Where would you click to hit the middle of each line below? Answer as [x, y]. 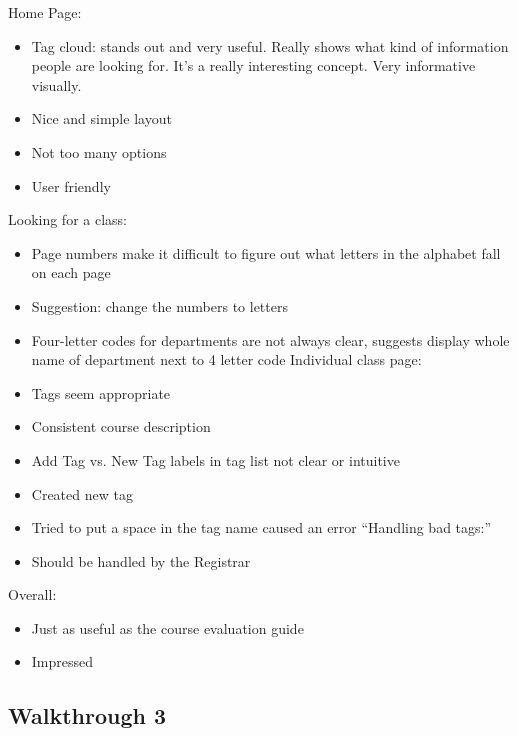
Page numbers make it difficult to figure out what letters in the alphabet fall [266, 252]
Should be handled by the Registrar [141, 560]
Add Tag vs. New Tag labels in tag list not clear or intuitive [215, 459]
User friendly [71, 185]
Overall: [32, 594]
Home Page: [45, 12]
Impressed [62, 661]
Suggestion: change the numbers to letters [159, 305]
